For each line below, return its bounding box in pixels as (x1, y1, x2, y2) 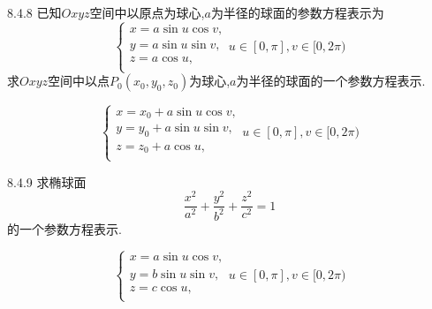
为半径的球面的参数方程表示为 (210, 4, 384, 21)
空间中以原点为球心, (89, 4, 205, 21)
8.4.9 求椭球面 (7, 172, 87, 191)
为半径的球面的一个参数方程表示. (236, 72, 426, 90)
